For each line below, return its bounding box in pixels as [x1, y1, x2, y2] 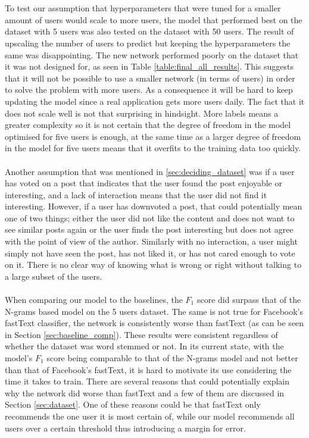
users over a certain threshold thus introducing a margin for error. [5, 421, 246, 434]
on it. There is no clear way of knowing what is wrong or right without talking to [5, 258, 302, 271]
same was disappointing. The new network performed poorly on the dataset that [5, 48, 299, 61]
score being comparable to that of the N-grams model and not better [46, 352, 298, 364]
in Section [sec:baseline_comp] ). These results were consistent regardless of [5, 328, 278, 340]
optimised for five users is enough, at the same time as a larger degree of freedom [5, 130, 301, 142]
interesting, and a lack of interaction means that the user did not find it [5, 188, 267, 201]
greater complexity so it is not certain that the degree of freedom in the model [5, 118, 291, 131]
